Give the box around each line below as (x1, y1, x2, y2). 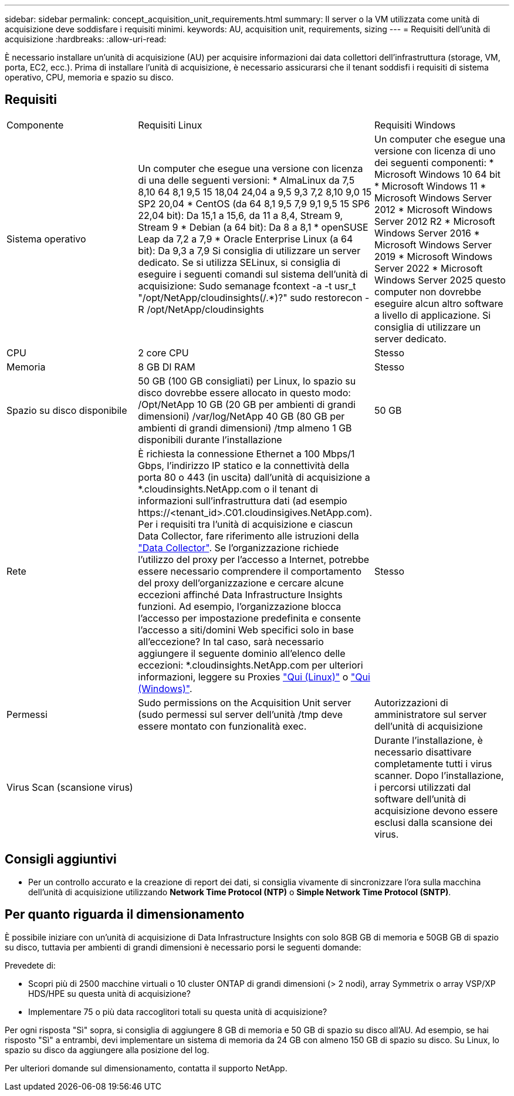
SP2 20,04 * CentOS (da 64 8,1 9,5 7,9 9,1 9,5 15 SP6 (138, 197, 370, 210)
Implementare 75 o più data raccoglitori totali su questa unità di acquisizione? (28, 1006, 327, 1017)
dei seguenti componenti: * (374, 156, 494, 168)
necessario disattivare (374, 746, 472, 758)
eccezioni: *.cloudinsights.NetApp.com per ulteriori (138, 659, 363, 671)
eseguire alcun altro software (374, 297, 503, 309)
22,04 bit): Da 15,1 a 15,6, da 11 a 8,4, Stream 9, (138, 209, 343, 221)
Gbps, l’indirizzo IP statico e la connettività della (138, 459, 350, 471)
